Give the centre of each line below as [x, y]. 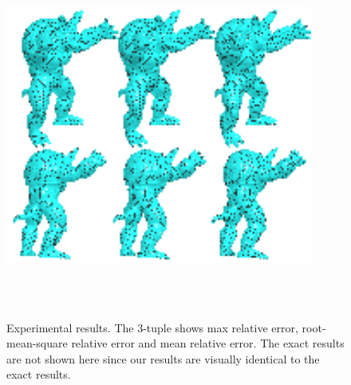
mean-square [37, 343]
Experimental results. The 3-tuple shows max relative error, [152, 327]
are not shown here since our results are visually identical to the [163, 358]
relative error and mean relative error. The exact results [208, 343]
